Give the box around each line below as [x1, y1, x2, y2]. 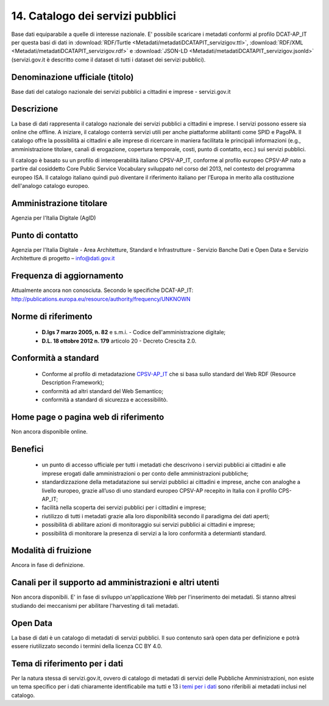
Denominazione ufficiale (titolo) [11, 72, 134, 82]
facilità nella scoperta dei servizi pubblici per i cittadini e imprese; [41, 504, 207, 512]
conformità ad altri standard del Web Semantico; [41, 387, 164, 394]
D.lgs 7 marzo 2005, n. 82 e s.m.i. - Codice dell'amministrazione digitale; [41, 329, 226, 336]
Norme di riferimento [11, 311, 93, 321]
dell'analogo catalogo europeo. [11, 182, 90, 190]
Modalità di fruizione [11, 546, 91, 556]
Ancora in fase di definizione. [11, 562, 85, 569]
